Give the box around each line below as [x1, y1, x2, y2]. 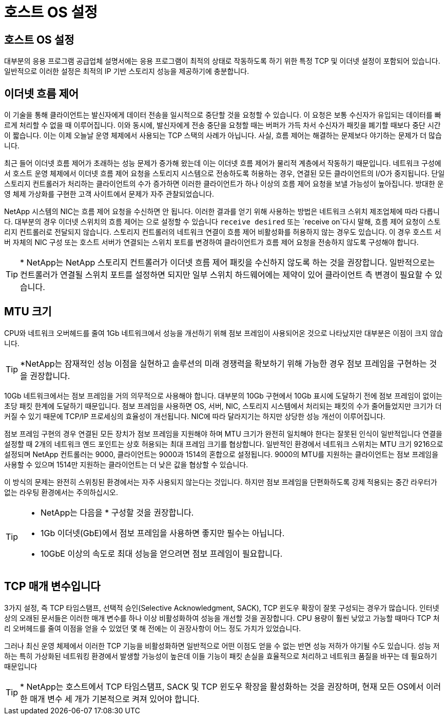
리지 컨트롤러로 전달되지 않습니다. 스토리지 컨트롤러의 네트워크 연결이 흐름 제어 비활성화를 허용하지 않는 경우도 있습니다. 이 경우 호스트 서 [4, 228, 441, 237]
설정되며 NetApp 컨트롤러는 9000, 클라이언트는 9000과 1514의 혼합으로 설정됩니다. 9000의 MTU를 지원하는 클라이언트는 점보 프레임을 [4, 449, 439, 459]
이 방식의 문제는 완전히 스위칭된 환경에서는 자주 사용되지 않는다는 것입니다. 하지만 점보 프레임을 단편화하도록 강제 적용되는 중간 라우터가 [4, 477, 437, 486]
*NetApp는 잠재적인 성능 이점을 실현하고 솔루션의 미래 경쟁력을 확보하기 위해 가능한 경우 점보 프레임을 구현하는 [20, 358, 427, 369]
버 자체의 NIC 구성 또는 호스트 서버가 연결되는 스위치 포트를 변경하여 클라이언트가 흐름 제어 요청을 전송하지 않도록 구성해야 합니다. [4, 238, 419, 247]
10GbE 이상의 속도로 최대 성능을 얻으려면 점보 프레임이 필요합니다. [41, 548, 283, 559]
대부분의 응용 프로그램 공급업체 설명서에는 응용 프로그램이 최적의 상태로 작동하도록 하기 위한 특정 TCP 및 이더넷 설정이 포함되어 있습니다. [4, 56, 440, 66]
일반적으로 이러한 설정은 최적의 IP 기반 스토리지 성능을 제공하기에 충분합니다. [4, 67, 249, 76]
